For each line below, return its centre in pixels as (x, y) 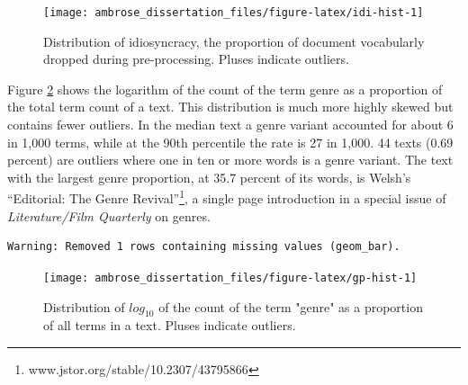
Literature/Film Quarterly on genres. (109, 215)
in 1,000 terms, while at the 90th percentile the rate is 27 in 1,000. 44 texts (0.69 (230, 142)
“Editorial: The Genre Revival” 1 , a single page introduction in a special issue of (227, 197)
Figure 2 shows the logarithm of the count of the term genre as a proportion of (225, 89)
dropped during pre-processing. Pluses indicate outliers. (196, 59)
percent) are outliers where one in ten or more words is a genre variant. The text (230, 160)
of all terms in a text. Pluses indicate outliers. (170, 325)
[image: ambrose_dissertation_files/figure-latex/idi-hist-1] (234, 13)
